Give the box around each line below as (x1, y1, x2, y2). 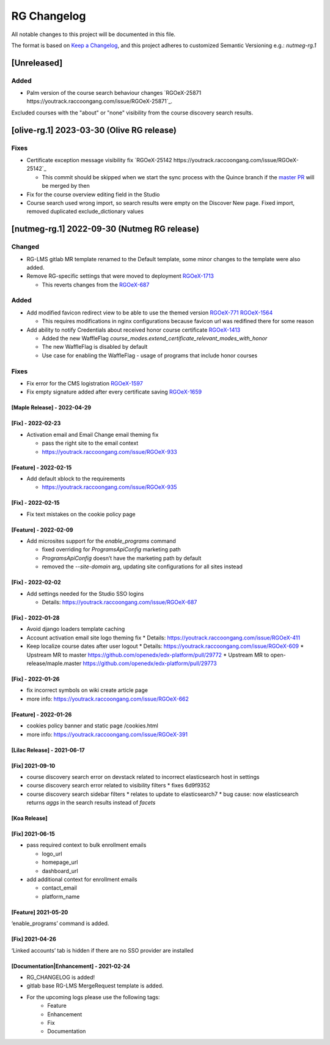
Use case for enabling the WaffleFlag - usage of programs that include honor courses (42, 352, 258, 359)
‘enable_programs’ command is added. (11, 920, 109, 927)
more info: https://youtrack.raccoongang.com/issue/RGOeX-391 (26, 731, 188, 738)
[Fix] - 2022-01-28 (11, 614, 60, 622)
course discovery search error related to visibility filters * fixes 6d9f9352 (26, 782, 210, 789)
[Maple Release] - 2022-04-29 (11, 404, 92, 411)
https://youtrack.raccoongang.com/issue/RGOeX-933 (42, 448, 177, 455)
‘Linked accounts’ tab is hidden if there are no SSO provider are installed (11, 946, 194, 954)
